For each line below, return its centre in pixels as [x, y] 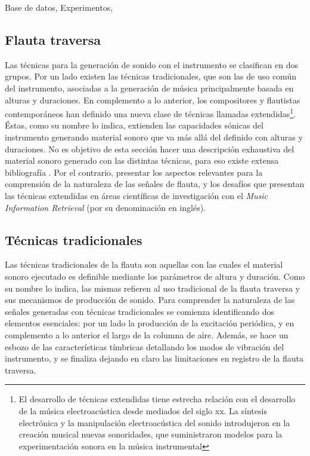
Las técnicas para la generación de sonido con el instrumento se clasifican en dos [151, 64]
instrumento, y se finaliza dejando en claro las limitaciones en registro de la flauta [154, 358]
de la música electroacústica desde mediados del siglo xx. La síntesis [143, 410]
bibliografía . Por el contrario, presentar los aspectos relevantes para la [134, 172]
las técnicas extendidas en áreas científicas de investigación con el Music [137, 195]
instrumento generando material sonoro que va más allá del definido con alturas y [154, 137]
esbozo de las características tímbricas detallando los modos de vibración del [145, 346]
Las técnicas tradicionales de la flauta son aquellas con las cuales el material [144, 264]
